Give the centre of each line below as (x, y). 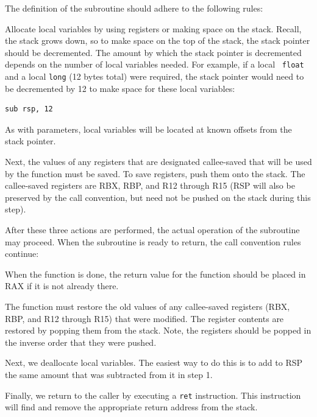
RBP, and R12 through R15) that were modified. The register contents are (144, 318)
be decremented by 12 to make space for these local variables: (120, 88)
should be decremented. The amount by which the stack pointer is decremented (153, 52)
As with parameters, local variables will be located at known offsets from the (148, 129)
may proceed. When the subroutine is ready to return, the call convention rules (153, 241)
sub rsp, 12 (29, 109)
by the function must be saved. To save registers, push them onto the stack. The (155, 173)
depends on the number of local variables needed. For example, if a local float (155, 64)
